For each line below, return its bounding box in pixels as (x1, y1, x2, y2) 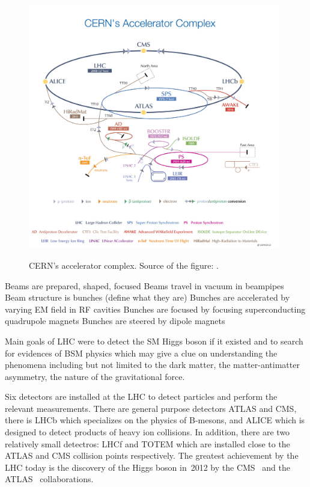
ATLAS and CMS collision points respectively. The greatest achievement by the (5, 449, 299, 462)
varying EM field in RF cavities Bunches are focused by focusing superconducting (5, 302, 306, 315)
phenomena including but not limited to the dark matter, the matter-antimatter (5, 358, 300, 371)
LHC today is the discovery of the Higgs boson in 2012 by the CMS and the (5, 461, 290, 473)
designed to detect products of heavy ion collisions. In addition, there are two (5, 426, 290, 438)
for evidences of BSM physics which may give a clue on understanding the (5, 346, 278, 359)
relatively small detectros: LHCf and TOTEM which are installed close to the (5, 437, 290, 450)
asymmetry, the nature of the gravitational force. (5, 370, 185, 382)
